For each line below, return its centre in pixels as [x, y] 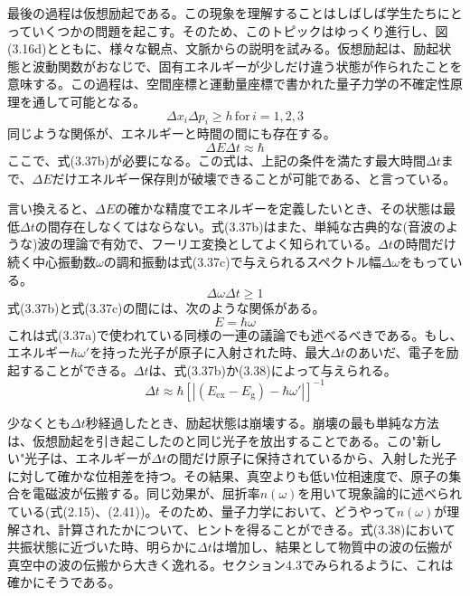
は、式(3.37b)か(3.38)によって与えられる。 [273, 369]
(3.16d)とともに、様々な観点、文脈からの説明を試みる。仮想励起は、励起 [223, 48]
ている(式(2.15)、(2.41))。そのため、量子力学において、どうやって [202, 511]
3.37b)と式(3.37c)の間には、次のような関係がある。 [175, 308]
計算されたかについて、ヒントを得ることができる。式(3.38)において [257, 529]
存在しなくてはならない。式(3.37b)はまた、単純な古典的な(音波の [253, 226]
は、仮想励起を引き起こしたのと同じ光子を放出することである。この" [212, 440]
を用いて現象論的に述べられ [380, 493]
